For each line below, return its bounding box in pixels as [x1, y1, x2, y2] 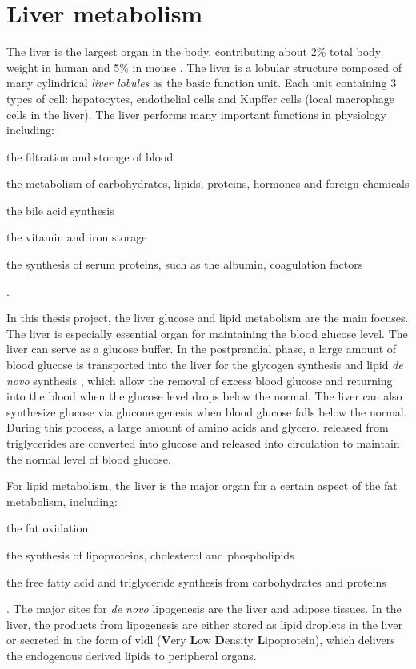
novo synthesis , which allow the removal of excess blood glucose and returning [6, 372, 393, 388]
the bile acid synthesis [6, 201, 114, 218]
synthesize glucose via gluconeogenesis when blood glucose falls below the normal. [6, 403, 407, 420]
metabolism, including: [6, 492, 118, 509]
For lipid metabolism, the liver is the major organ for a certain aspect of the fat [6, 477, 398, 494]
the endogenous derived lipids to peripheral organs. [6, 647, 257, 663]
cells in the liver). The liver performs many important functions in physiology [6, 106, 386, 122]
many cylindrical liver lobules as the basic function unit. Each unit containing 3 [6, 74, 397, 91]
